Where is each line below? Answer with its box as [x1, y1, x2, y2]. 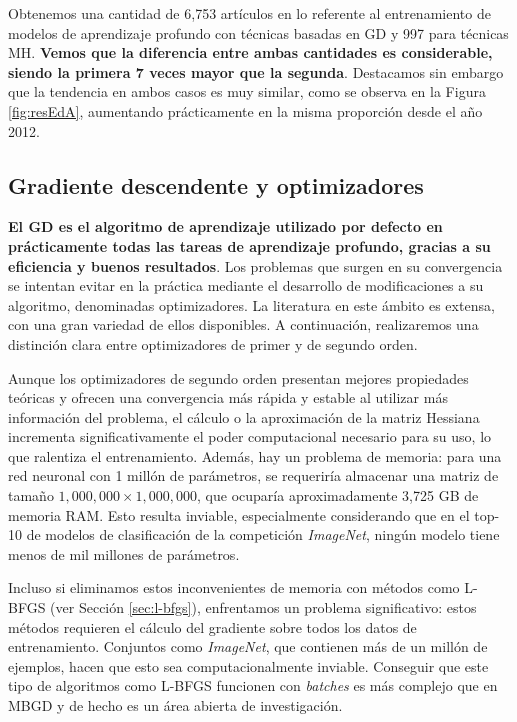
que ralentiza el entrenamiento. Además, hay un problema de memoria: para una [8, 445, 502, 466]
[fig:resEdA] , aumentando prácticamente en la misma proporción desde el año [8, 100, 483, 121]
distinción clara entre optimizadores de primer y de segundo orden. [8, 333, 418, 354]
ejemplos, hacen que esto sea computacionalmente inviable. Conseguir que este [8, 655, 489, 676]
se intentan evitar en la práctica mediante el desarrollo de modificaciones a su [8, 275, 484, 296]
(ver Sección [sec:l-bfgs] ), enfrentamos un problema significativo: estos [50, 597, 477, 618]
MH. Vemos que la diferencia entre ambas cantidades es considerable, [8, 42, 493, 63]
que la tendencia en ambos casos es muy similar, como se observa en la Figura [8, 81, 486, 102]
